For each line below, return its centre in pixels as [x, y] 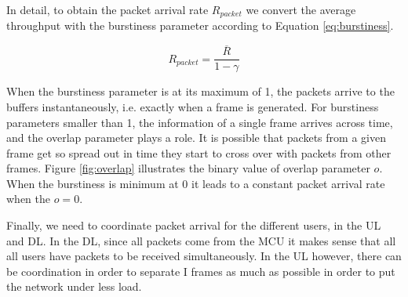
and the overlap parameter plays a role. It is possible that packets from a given [196, 138]
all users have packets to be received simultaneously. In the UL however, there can [204, 256]
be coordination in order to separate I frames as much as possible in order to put [201, 271]
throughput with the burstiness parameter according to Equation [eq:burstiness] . [200, 25]
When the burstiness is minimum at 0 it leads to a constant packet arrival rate [196, 183]
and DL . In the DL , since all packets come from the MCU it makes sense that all [201, 240]
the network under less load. [74, 286]
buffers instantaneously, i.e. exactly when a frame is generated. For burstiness [193, 106]
